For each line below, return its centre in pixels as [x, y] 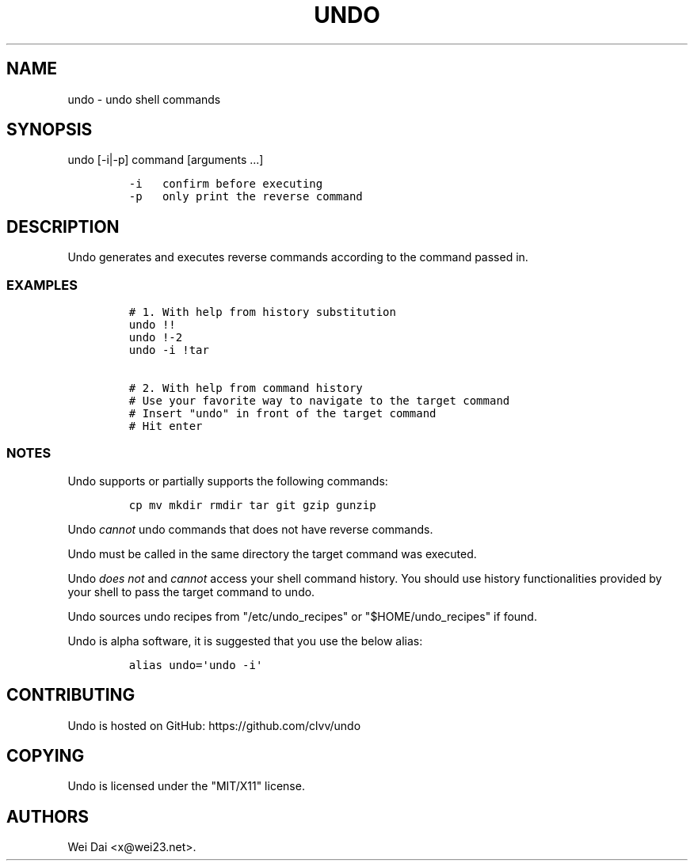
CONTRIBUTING [71, 695]
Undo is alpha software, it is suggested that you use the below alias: [245, 641]
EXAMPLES [42, 285]
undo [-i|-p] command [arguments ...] [166, 160]
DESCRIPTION [63, 226]
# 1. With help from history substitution [262, 312]
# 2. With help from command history [246, 388]
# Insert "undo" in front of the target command [282, 414]
